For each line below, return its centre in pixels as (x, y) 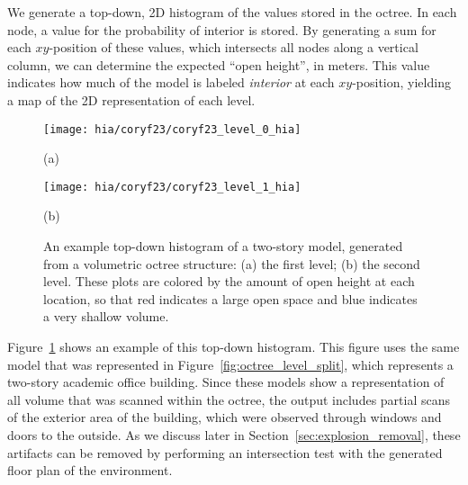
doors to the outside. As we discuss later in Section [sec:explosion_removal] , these (234, 435)
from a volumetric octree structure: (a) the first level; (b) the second (232, 263)
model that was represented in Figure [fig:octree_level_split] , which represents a (230, 364)
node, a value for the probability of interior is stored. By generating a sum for (222, 29)
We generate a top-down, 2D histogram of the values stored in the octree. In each (232, 12)
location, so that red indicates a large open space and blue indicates (230, 298)
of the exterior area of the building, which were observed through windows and (225, 417)
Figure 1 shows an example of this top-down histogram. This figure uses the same (234, 347)
